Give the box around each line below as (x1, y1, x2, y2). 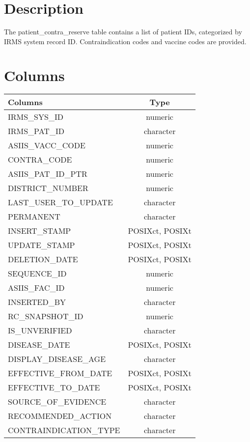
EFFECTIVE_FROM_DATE (8, 367, 112, 379)
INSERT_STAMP (8, 225, 71, 237)
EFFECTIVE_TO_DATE (8, 382, 100, 393)
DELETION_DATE (8, 253, 78, 265)
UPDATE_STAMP (8, 239, 75, 251)
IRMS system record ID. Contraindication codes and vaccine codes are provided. (4, 36, 247, 46)
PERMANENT (8, 211, 60, 222)
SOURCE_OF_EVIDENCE (8, 396, 107, 408)
